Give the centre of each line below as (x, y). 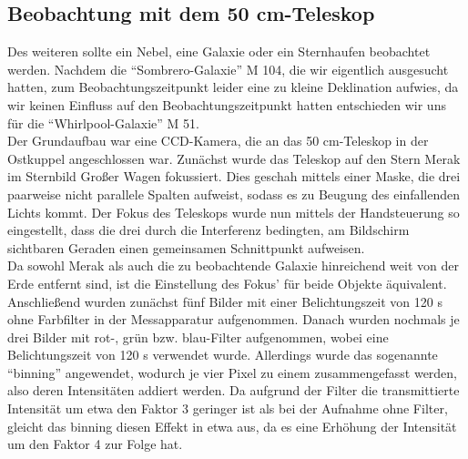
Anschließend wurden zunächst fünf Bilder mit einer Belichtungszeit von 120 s (225, 301)
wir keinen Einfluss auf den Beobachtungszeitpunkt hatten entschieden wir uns (227, 104)
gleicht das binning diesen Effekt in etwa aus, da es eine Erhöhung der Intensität (232, 426)
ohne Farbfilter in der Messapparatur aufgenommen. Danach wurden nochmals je (234, 319)
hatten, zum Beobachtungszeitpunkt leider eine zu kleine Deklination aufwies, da (233, 87)
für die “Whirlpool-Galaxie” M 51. (103, 122)
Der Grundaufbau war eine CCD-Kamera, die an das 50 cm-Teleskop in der (218, 141)
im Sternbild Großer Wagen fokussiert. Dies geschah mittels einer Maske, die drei (234, 176)
